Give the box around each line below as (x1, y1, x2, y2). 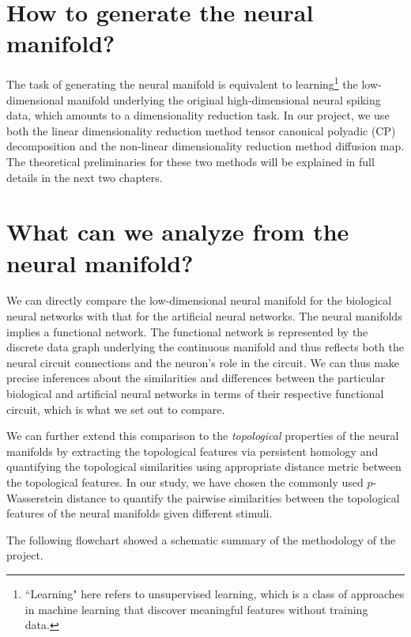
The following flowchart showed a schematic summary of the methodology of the (6, 531, 396, 548)
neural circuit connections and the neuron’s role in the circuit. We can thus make (6, 354, 400, 370)
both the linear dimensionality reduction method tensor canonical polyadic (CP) (6, 122, 396, 138)
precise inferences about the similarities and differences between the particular (6, 370, 385, 386)
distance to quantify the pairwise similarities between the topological (66, 489, 400, 506)
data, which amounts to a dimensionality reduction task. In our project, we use (6, 107, 390, 123)
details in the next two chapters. (6, 169, 163, 185)
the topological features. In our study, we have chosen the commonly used (6, 473, 364, 490)
